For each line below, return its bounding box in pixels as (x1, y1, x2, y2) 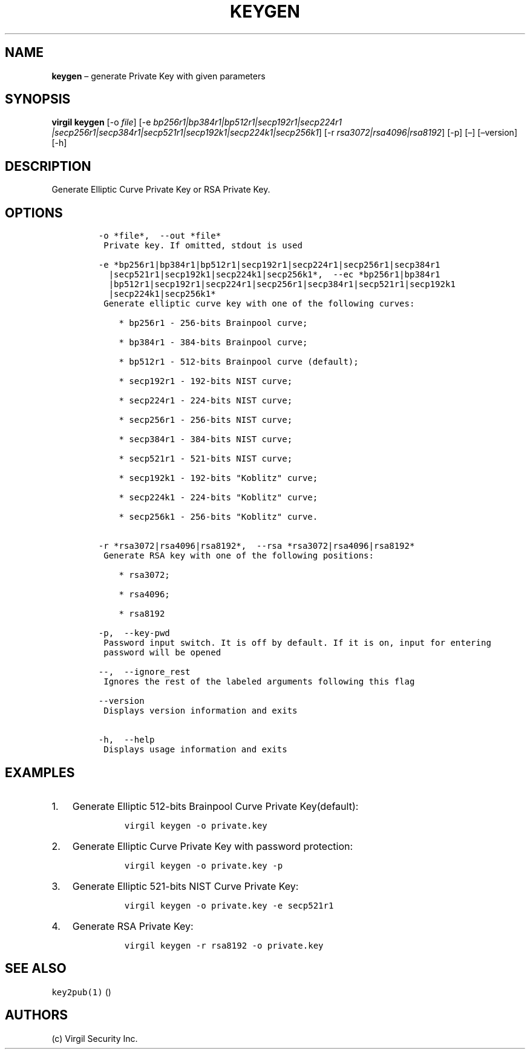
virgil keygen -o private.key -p (124, 860, 283, 870)
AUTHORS (5, 1007, 68, 1023)
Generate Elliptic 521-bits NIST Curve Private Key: (72, 880, 299, 892)
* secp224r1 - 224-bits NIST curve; (119, 396, 293, 406)
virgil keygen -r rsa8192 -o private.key (124, 940, 324, 950)
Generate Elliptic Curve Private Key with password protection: (72, 840, 353, 852)
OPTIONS (5, 205, 63, 220)
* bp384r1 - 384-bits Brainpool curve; (119, 337, 308, 348)
